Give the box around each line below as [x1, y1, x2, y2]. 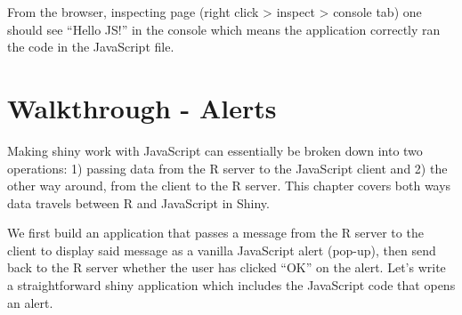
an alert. [7, 293, 53, 311]
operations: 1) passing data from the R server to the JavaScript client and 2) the [7, 158, 448, 177]
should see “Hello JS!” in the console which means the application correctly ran [7, 20, 441, 38]
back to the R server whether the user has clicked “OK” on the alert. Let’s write [7, 258, 446, 277]
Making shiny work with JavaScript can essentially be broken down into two [7, 141, 423, 159]
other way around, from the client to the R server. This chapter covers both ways [7, 176, 451, 195]
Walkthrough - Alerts [7, 89, 277, 125]
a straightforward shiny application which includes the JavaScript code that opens [7, 276, 456, 295]
